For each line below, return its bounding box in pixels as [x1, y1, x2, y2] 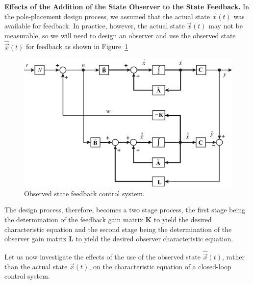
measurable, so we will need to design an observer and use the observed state [4, 30, 236, 40]
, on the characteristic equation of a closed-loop [89, 261, 231, 271]
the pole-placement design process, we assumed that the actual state [4, 11, 210, 21]
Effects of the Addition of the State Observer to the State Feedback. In [4, 1, 250, 11]
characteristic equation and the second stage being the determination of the [4, 224, 232, 234]
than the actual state [4, 261, 68, 271]
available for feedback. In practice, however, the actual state [4, 21, 185, 31]
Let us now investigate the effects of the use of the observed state [4, 252, 201, 262]
